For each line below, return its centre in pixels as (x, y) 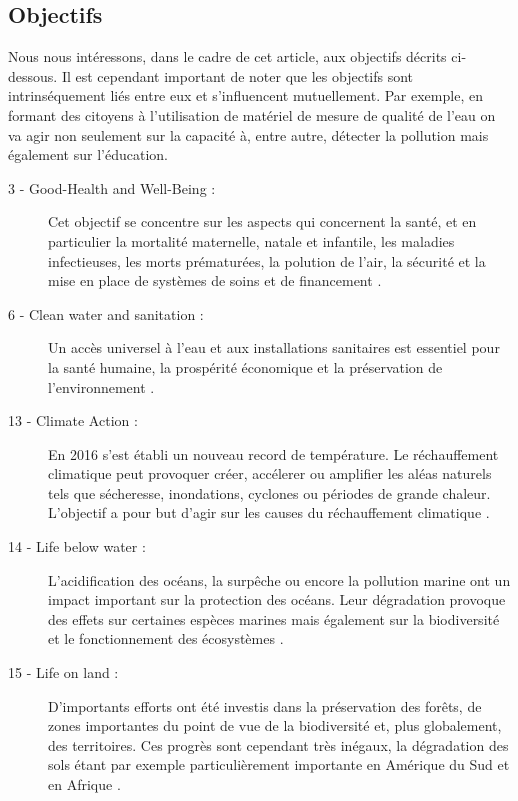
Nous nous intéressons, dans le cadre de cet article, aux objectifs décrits (227, 56)
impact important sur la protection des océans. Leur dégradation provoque (277, 599)
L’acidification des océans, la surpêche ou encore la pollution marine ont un (279, 579)
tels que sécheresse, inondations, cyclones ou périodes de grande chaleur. (269, 492)
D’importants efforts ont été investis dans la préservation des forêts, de (265, 705)
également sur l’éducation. (88, 154)
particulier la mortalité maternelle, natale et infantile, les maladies (251, 240)
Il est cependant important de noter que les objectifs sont (237, 75)
